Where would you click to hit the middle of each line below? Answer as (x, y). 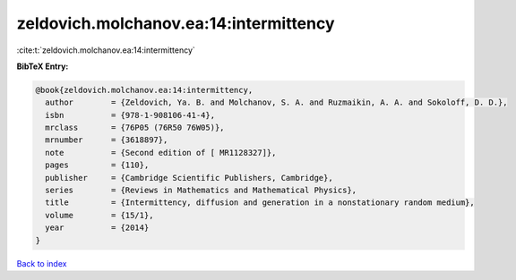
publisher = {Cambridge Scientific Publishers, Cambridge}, (189, 178)
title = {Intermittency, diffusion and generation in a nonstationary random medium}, (260, 203)
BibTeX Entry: (43, 66)
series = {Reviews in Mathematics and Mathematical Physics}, (201, 191)
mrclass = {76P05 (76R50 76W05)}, (135, 128)
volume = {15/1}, (99, 215)
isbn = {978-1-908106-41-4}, (130, 115)
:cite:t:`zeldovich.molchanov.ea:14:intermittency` (106, 50)
